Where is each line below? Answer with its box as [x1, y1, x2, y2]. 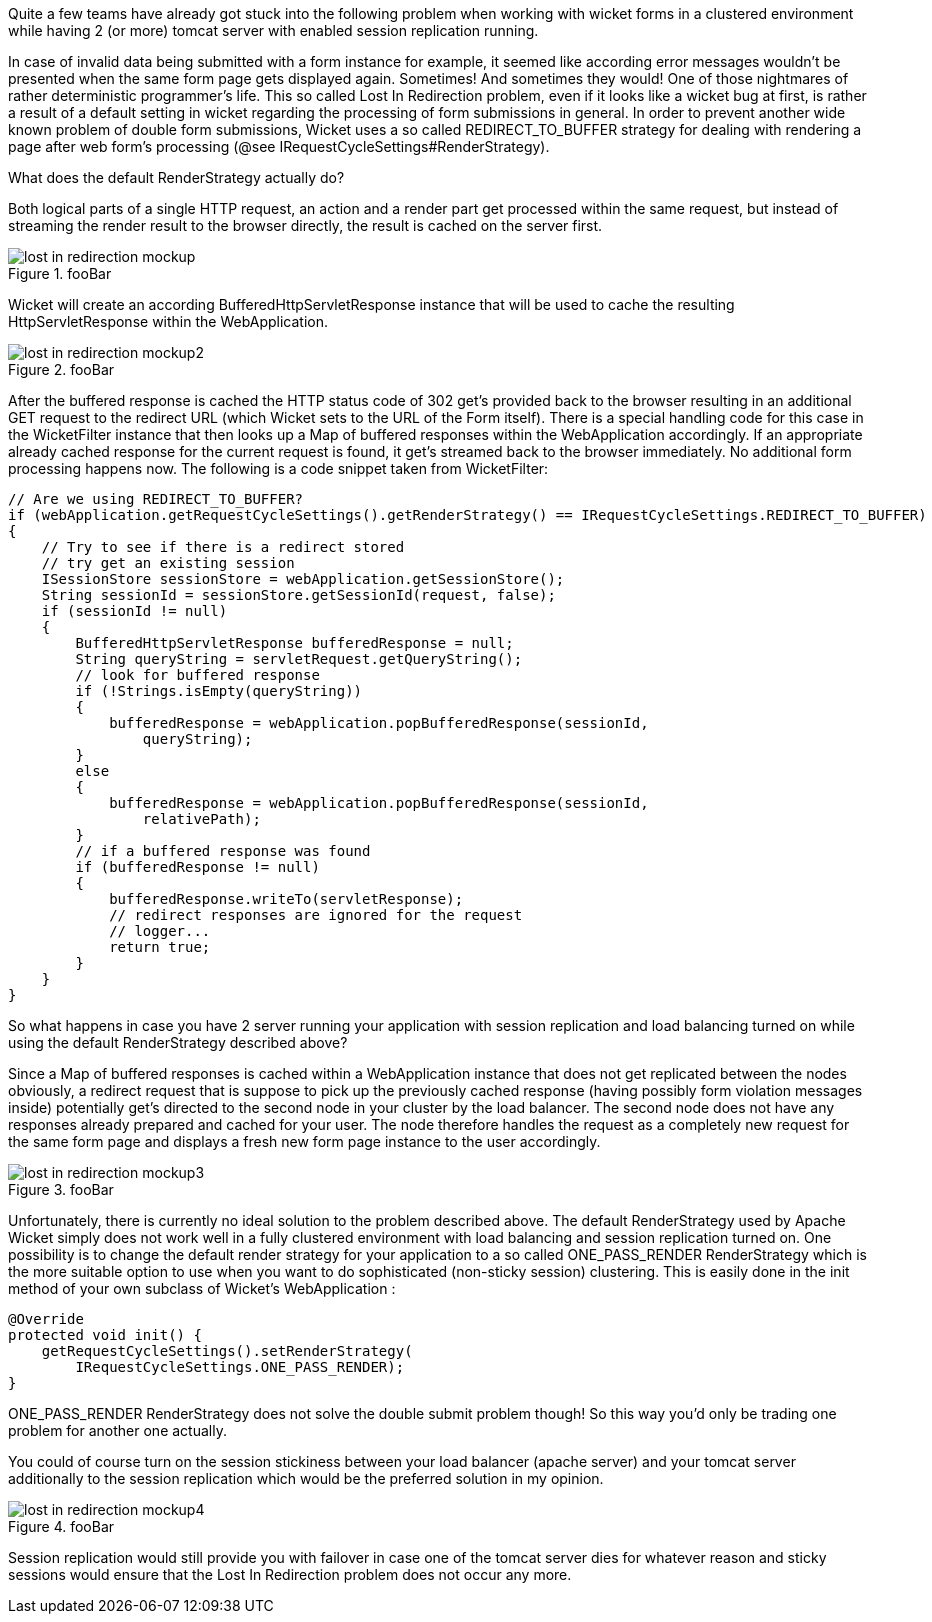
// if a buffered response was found [75, 843, 371, 859]
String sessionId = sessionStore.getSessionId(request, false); [41, 587, 556, 603]
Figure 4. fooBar [8, 1518, 115, 1535]
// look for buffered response [75, 667, 320, 683]
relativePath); [142, 811, 261, 827]
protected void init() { [8, 1327, 202, 1343]
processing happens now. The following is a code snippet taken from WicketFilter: [8, 460, 549, 477]
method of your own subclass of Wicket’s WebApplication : [8, 1280, 396, 1297]
